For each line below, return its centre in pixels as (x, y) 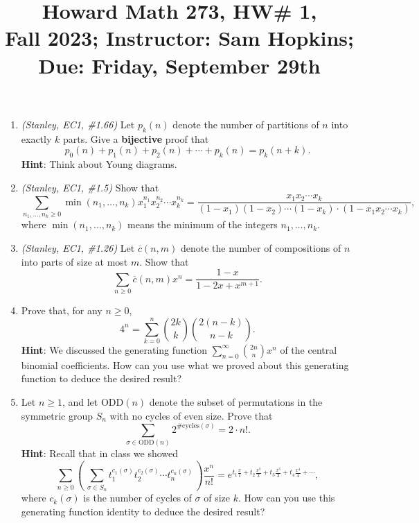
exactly (36, 138)
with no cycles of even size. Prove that (191, 415)
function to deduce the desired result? (101, 378)
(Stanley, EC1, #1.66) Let (78, 124)
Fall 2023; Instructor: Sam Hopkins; (179, 38)
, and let (80, 402)
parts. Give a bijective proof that (136, 138)
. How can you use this (286, 498)
